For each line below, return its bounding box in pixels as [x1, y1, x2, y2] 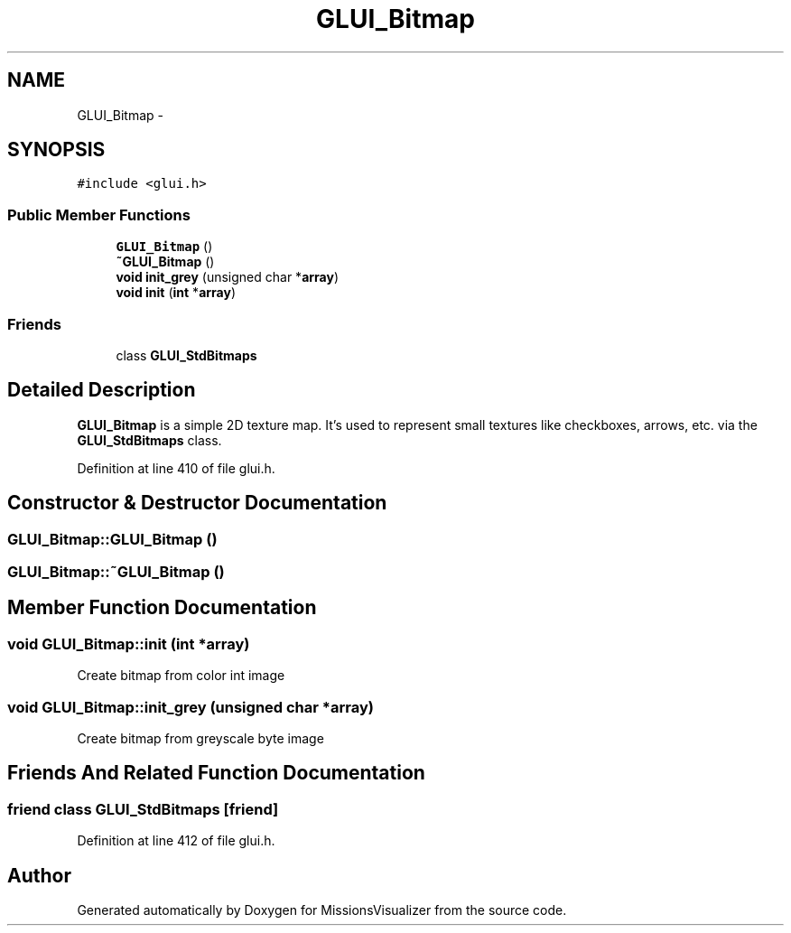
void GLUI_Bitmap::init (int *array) [7, 634, 250, 653]
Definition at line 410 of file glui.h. [77, 460, 275, 476]
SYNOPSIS [7, 138, 106, 162]
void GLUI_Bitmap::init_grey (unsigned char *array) [7, 697, 374, 716]
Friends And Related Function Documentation [7, 761, 425, 785]
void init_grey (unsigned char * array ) [116, 269, 340, 285]
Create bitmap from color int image [77, 667, 285, 684]
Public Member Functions [7, 205, 191, 224]
